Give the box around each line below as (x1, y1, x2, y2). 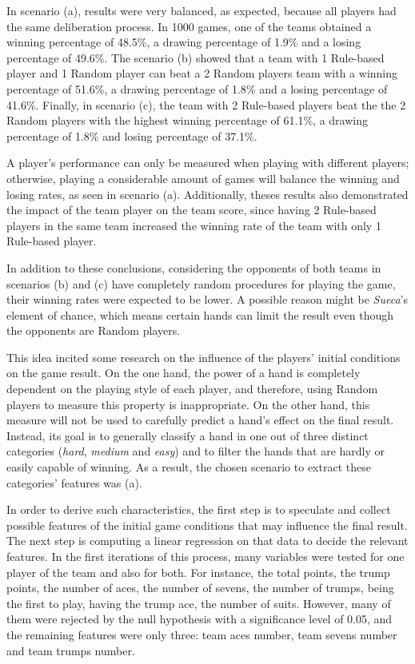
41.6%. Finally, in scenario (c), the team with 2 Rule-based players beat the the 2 (6, 96, 406, 113)
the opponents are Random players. (6, 322, 181, 339)
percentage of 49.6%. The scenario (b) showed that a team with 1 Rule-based (6, 49, 385, 66)
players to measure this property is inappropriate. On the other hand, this (6, 396, 370, 412)
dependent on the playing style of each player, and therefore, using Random (6, 380, 378, 397)
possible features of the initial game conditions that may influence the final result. (6, 516, 408, 533)
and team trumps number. (6, 642, 135, 658)
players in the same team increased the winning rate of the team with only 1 (6, 217, 381, 233)
